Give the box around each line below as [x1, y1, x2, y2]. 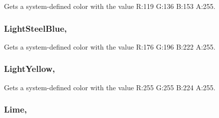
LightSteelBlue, [4, 22, 67, 34]
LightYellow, [4, 62, 55, 75]
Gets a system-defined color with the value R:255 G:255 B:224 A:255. [4, 82, 216, 92]
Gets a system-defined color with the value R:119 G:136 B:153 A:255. [4, 1, 216, 11]
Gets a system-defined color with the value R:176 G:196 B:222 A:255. [4, 41, 216, 52]
